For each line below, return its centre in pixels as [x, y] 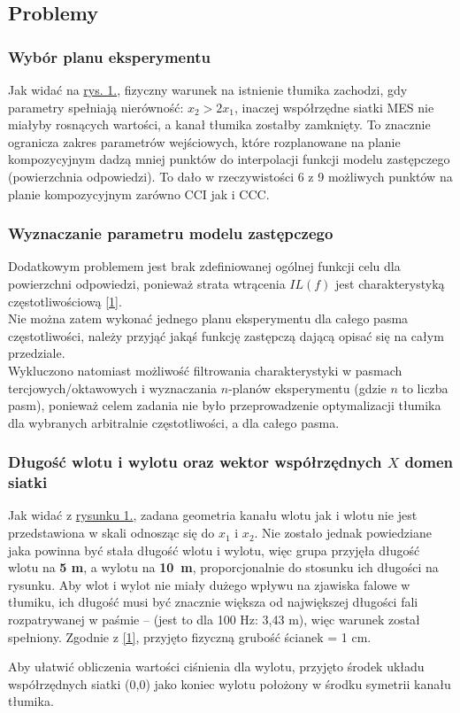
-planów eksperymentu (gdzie [307, 387]
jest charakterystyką [390, 283]
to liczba [425, 387]
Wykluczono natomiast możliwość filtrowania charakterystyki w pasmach [205, 370]
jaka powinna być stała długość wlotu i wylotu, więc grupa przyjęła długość [214, 550]
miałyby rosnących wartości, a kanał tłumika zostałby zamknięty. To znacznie [219, 124]
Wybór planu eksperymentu [109, 56]
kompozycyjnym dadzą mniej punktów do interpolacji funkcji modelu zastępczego [229, 159]
